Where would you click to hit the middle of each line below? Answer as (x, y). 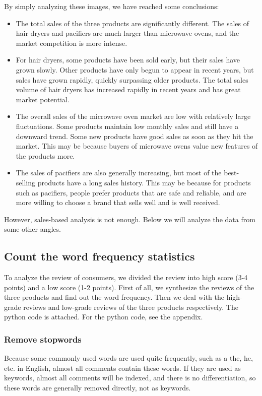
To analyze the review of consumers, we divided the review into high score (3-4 (126, 277)
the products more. (45, 155)
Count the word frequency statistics (100, 256)
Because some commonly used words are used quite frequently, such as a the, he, (128, 358)
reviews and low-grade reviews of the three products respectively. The (131, 307)
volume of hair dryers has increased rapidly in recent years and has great (128, 89)
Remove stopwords (43, 339)
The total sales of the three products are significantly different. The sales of (132, 23)
